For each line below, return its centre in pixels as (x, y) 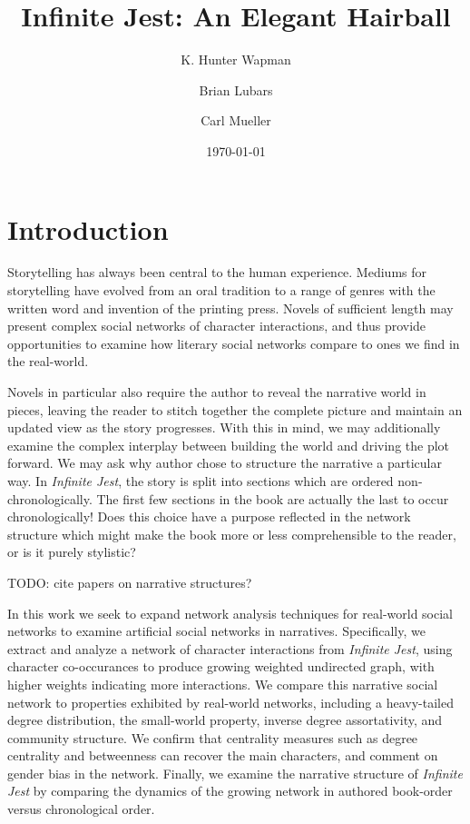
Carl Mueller (236, 120)
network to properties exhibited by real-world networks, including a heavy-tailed (230, 702)
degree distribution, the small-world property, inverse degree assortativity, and (225, 720)
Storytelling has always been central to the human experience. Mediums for (217, 272)
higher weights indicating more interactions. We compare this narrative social (223, 684)
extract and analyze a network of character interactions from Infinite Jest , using (230, 648)
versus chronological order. (81, 809)
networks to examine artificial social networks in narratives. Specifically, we (216, 631)
